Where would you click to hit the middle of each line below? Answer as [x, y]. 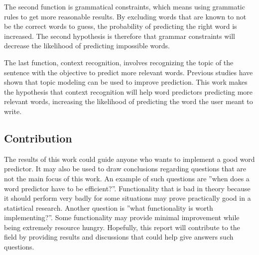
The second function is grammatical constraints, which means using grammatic [125, 6]
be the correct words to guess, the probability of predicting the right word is [121, 26]
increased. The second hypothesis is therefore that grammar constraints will [120, 36]
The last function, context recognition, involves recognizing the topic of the [119, 62]
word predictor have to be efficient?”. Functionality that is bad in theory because [127, 188]
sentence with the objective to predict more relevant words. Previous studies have [129, 72]
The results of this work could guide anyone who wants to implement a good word [129, 159]
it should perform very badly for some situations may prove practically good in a [128, 198]
